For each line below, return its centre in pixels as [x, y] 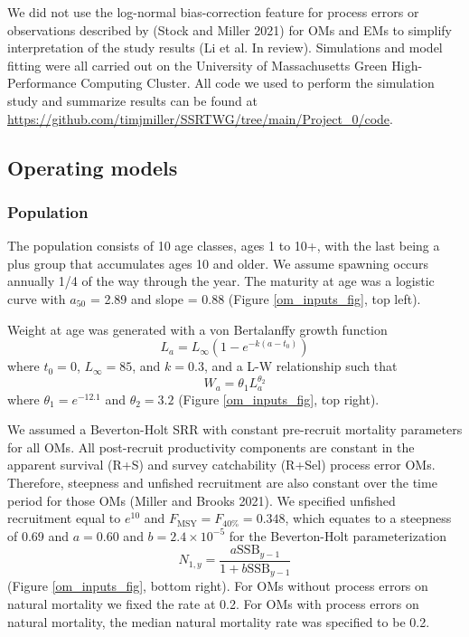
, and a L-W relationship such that [300, 366]
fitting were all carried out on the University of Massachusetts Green [197, 65]
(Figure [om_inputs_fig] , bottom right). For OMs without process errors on [218, 586]
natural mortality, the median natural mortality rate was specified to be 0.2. [219, 621]
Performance [42, 83]
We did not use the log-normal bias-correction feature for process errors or [213, 12]
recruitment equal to [64, 518]
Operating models [93, 167]
